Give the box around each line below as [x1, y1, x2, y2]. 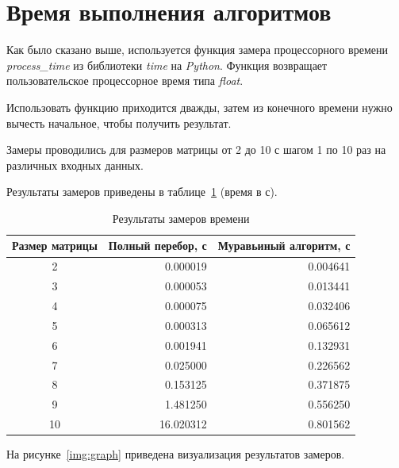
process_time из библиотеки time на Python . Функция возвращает [6, 56, 328, 73]
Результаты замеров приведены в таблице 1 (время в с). [6, 183, 278, 200]
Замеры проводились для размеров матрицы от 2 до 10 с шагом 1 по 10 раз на [6, 141, 386, 158]
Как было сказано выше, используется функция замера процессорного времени [6, 41, 388, 58]
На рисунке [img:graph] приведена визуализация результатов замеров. [6, 446, 345, 462]
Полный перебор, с [108, 237, 207, 254]
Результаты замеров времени [112, 209, 250, 226]
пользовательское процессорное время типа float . [6, 72, 244, 89]
